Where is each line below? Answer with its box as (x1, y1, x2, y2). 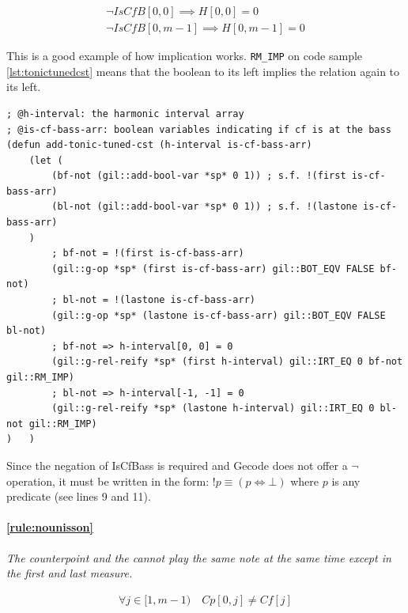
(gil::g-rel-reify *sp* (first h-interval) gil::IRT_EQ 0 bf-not (51, 356, 403, 368)
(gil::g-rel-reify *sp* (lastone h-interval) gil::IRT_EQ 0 (51, 403, 375, 414)
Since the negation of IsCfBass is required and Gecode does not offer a (6, 456, 348, 473)
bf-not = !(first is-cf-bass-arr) (62, 248, 244, 259)
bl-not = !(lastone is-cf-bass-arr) (62, 294, 255, 306)
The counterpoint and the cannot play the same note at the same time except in (6, 549, 391, 566)
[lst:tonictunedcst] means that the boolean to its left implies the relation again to (6, 62, 400, 79)
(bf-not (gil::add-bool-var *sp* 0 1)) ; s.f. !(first (51, 170, 346, 182)
